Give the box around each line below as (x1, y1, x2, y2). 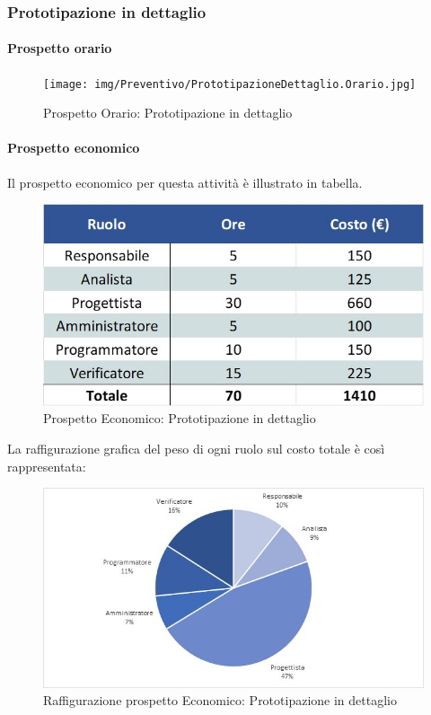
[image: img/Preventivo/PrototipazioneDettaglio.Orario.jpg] (43, 77, 417, 91)
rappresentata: (7, 456, 86, 475)
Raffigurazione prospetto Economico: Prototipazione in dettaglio (43, 691, 397, 710)
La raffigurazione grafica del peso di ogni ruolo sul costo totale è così (7, 438, 385, 457)
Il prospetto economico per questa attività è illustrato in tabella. (7, 172, 363, 191)
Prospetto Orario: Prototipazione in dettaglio (43, 103, 293, 122)
